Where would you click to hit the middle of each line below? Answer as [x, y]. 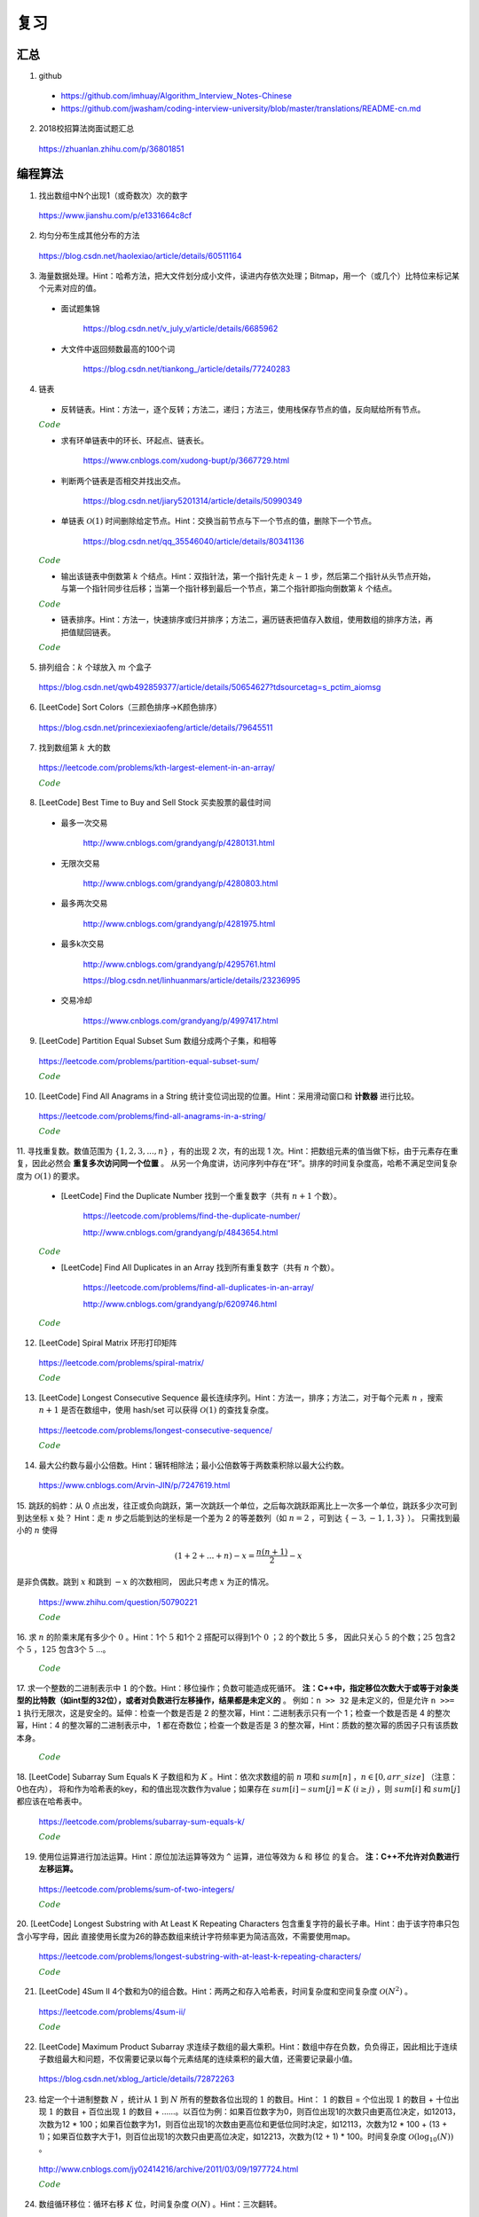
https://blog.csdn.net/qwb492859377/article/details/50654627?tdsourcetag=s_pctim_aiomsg [210, 686]
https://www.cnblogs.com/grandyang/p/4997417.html [181, 1021]
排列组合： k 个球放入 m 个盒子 [95, 667]
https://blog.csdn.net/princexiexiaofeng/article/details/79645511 [156, 727]
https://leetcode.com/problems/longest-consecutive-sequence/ [156, 1430]
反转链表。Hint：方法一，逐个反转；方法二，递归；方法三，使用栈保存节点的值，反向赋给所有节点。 [243, 409]
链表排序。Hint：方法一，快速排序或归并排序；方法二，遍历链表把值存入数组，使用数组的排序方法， [243, 620]
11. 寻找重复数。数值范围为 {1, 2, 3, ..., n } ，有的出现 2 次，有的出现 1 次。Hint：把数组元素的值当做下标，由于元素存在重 [237, 1151]
